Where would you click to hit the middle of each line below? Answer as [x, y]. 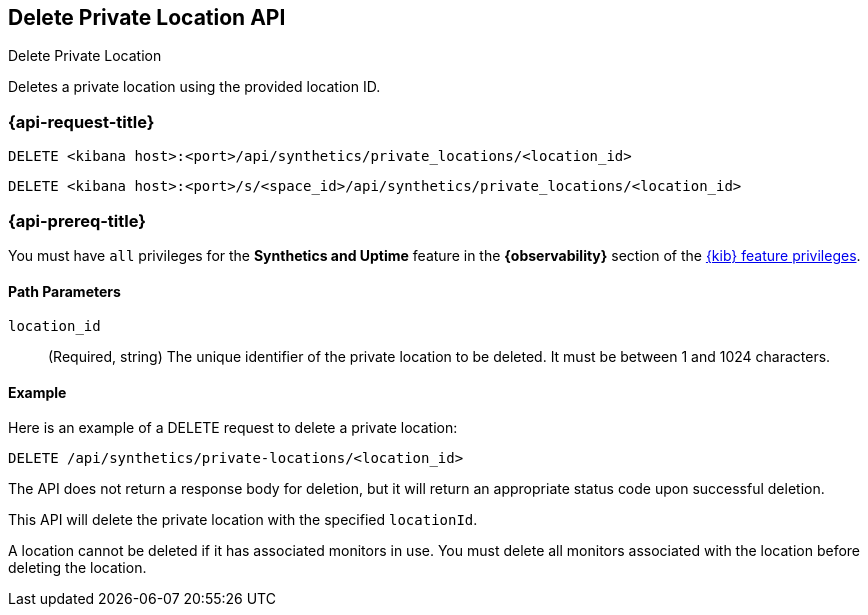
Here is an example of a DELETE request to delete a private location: [233, 428]
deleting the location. [77, 568]
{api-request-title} [81, 121]
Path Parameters [64, 291]
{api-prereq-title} [77, 220]
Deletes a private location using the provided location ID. [194, 87]
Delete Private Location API [147, 17]
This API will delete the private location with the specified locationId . [243, 520]
